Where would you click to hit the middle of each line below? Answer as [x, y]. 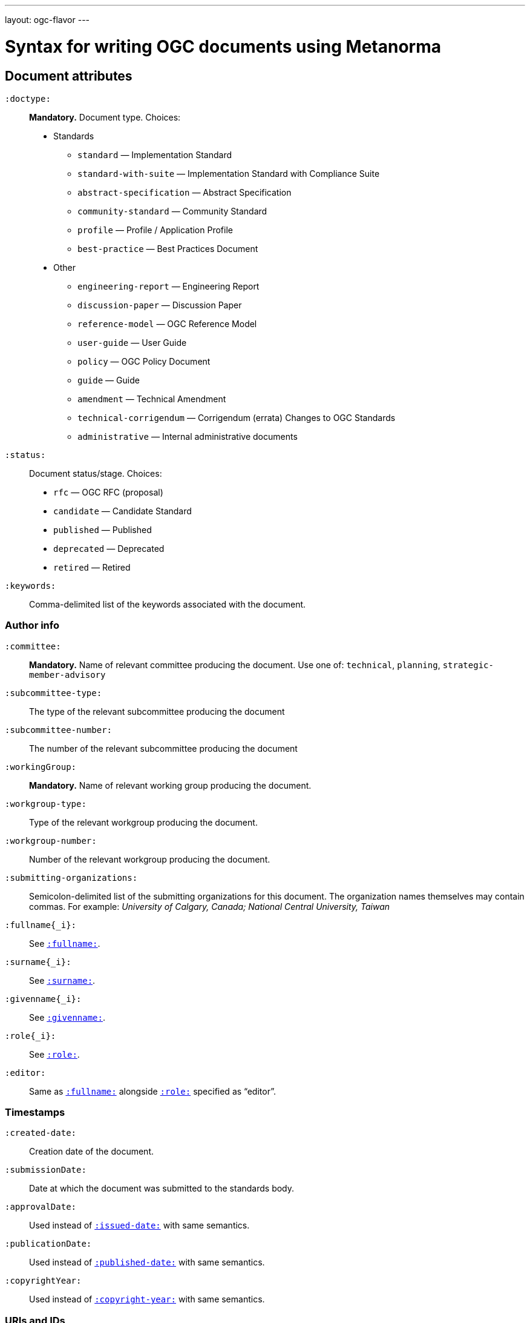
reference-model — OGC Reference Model [167, 323]
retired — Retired [92, 567]
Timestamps [35, 1112]
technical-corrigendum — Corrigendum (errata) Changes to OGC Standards [237, 417]
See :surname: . [62, 980]
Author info [32, 625]
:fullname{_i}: [41, 925]
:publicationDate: [48, 1244]
